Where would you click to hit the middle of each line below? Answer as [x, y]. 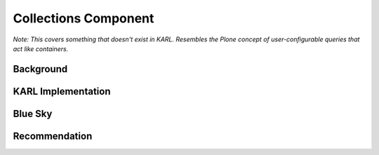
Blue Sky [33, 113]
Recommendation [53, 136]
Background [40, 69]
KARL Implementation [62, 91]
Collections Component [84, 18]
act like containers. [41, 48]
